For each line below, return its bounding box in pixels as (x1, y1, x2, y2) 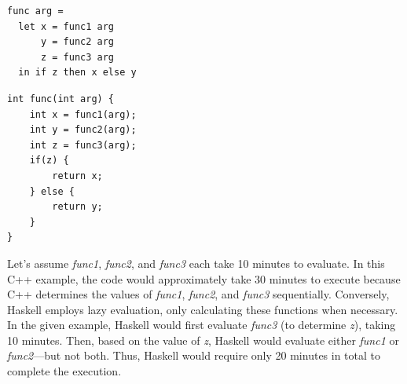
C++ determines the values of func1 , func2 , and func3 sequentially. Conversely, (7, 286, 390, 302)
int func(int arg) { (7, 93, 115, 104)
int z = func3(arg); (29, 139, 137, 151)
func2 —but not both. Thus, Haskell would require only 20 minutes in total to (7, 347, 381, 364)
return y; (52, 201, 103, 213)
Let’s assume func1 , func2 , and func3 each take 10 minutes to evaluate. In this (7, 254, 385, 271)
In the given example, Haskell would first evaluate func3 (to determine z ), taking (7, 316, 396, 333)
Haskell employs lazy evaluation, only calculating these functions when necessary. (7, 301, 398, 317)
